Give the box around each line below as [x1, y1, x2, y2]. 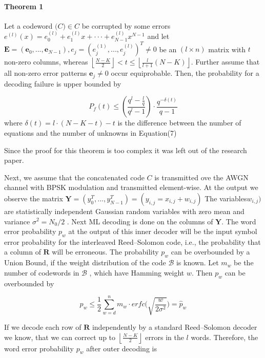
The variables [205, 193, 247, 203]
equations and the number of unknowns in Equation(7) [4, 127, 177, 138]
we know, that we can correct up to [4, 331, 116, 342]
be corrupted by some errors [81, 20, 171, 31]
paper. [4, 155, 24, 165]
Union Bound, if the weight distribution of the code [4, 257, 166, 268]
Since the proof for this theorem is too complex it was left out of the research [4, 144, 247, 155]
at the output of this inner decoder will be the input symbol [68, 226, 257, 237]
